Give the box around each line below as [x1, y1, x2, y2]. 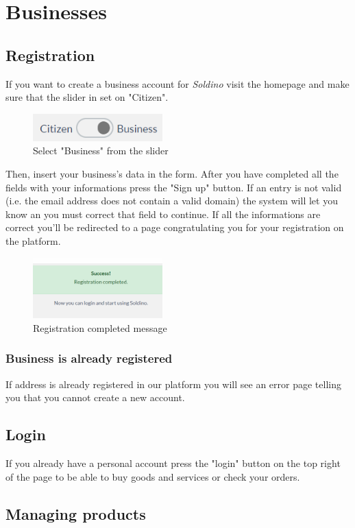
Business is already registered [5, 350, 173, 367]
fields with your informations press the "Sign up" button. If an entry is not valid [5, 180, 342, 194]
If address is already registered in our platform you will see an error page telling [5, 376, 341, 391]
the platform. [5, 233, 61, 248]
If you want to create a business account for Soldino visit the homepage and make [5, 76, 350, 91]
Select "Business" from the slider [33, 143, 169, 158]
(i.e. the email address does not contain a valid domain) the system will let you [5, 193, 338, 208]
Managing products [5, 503, 146, 524]
